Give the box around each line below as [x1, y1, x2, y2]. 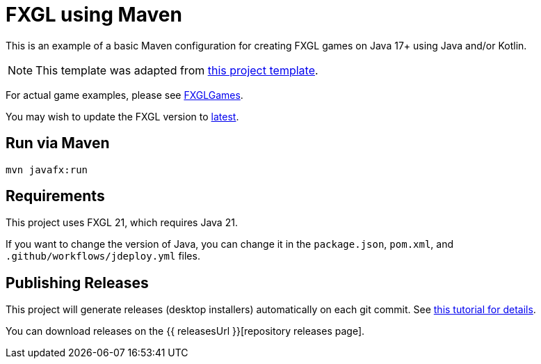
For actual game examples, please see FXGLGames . [6, 88, 243, 101]
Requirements [6, 187, 105, 205]
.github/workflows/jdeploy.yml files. [6, 250, 200, 262]
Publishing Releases [6, 274, 149, 292]
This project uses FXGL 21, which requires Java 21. [6, 216, 238, 229]
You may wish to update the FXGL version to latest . [6, 110, 239, 122]
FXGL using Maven [6, 3, 182, 26]
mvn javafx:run [6, 164, 88, 175]
